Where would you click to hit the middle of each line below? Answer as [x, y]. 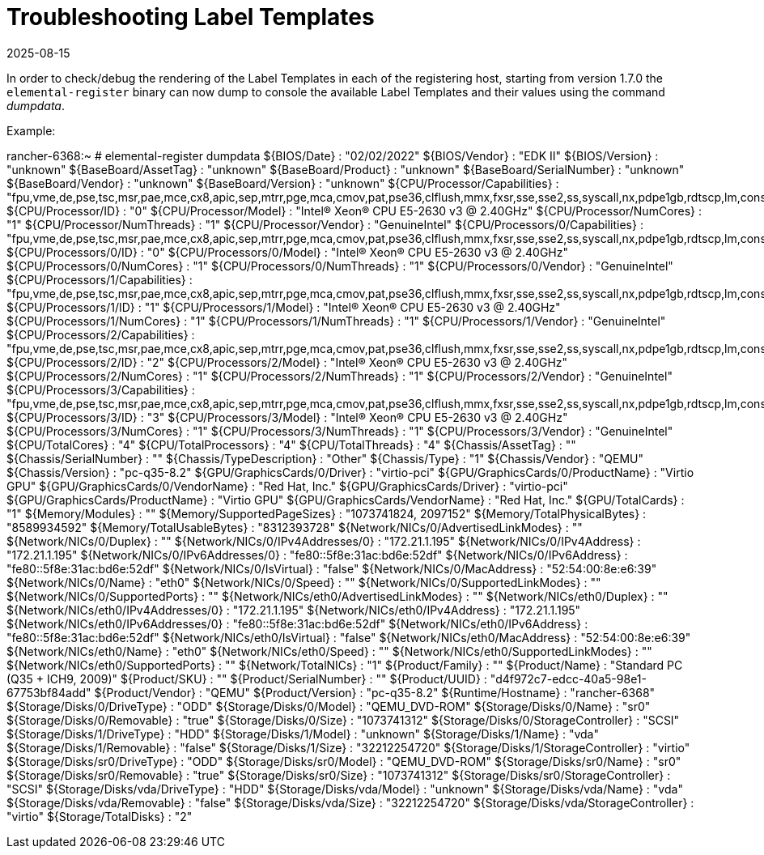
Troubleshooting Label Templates [191, 17]
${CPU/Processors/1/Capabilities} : [100, 279]
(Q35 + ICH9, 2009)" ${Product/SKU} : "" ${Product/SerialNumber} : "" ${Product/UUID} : [247, 678]
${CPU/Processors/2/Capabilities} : [101, 334]
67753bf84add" [49, 692]
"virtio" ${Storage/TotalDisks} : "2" [100, 816]
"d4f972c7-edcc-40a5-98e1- [568, 678]
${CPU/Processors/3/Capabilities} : [101, 389]
